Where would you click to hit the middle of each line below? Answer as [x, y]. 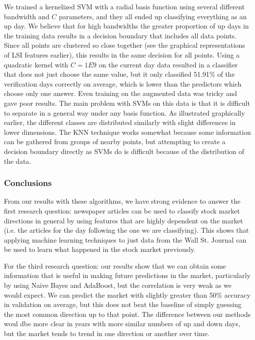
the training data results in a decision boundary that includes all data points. [120, 35]
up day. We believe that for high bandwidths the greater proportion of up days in [127, 26]
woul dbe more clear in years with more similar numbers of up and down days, [122, 324]
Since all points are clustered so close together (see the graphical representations [125, 45]
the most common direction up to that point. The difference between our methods [127, 314]
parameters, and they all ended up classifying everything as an [153, 16]
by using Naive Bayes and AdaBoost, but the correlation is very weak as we [118, 285]
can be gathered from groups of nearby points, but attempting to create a [115, 141]
